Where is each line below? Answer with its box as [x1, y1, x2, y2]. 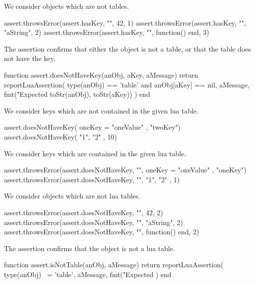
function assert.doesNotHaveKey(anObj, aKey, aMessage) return [4, 69, 198, 80]
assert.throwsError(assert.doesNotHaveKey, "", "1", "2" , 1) [4, 174, 180, 184]
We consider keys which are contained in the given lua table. [4, 148, 186, 158]
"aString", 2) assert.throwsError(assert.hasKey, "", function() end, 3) [4, 27, 209, 37]
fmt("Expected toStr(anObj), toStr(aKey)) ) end [4, 89, 150, 99]
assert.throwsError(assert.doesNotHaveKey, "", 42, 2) [4, 207, 163, 217]
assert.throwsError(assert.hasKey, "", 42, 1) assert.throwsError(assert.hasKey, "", [4, 17, 246, 28]
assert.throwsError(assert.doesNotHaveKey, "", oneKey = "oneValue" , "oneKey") [4, 165, 247, 175]
